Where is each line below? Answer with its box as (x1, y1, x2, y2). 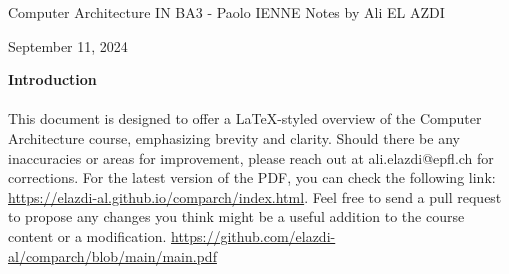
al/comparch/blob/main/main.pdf (8, 245, 217, 266)
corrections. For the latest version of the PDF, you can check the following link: (8, 167, 496, 188)
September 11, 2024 (8, 35, 128, 56)
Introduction (8, 69, 97, 90)
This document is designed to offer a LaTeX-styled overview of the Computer (8, 108, 482, 129)
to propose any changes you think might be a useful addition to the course (8, 206, 465, 227)
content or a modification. (8, 225, 167, 246)
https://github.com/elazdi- (171, 225, 336, 246)
